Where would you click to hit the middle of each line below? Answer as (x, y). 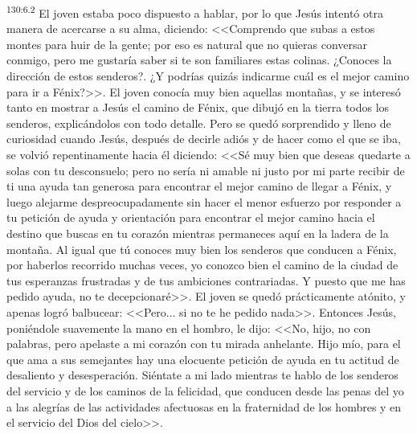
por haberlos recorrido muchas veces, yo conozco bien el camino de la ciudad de (202, 265)
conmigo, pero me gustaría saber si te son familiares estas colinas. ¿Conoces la (199, 60)
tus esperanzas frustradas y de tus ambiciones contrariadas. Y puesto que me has (206, 280)
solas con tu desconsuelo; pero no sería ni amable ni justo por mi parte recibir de (206, 170)
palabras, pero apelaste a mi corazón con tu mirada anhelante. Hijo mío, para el (204, 344)
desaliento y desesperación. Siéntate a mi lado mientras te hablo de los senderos (202, 375)
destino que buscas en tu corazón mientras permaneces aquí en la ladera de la (198, 233)
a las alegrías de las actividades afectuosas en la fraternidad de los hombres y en (204, 406)
